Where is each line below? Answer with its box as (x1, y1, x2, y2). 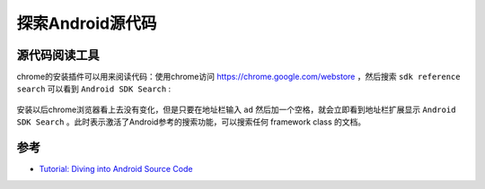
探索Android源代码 (16, 13, 157, 33)
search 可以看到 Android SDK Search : (16, 83, 172, 94)
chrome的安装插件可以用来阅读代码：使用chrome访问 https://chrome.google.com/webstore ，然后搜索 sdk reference (16, 72, 461, 82)
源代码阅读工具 (16, 47, 100, 63)
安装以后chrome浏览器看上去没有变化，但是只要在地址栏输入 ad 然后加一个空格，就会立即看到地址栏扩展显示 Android (16, 104, 456, 115)
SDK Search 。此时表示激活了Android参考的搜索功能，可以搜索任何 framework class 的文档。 (16, 116, 366, 127)
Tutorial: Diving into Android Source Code (39, 164, 193, 175)
